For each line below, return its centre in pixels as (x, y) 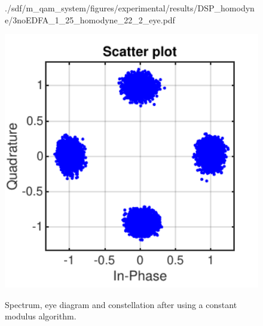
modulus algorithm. (41, 316)
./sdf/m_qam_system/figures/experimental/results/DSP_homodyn (130, 8)
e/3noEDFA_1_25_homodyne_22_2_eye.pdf (90, 19)
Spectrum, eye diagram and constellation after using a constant (121, 304)
